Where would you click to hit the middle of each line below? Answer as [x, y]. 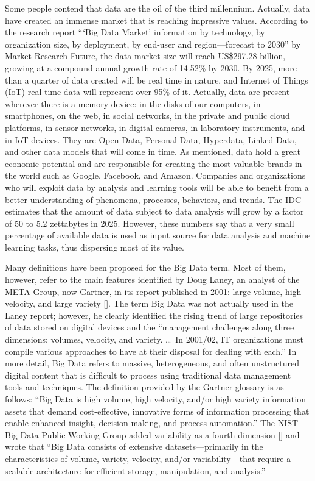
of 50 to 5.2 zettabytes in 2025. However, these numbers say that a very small [150, 223]
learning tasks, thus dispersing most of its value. [95, 247]
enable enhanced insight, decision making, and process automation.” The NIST [152, 423]
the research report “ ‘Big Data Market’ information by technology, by [135, 32]
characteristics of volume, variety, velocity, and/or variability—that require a [148, 458]
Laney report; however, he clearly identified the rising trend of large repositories [154, 315]
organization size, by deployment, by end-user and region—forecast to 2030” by [153, 44]
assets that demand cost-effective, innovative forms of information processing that [157, 411]
